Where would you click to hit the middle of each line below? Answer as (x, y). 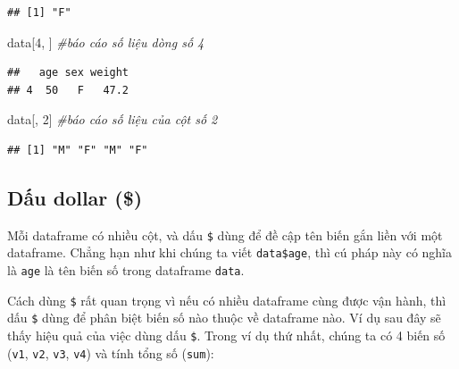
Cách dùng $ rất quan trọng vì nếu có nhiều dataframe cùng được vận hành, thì (227, 300)
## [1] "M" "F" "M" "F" (78, 150)
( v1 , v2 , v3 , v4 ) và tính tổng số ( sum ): (111, 352)
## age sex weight (68, 73)
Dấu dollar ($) (75, 197)
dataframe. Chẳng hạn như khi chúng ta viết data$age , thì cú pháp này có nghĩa (230, 252)
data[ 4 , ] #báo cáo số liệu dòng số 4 (106, 42)
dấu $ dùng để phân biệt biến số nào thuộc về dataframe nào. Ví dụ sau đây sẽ (224, 318)
